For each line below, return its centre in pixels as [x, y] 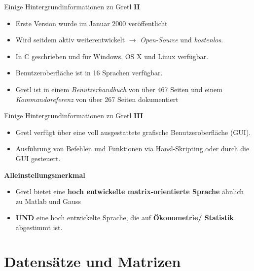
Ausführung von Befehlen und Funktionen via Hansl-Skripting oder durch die [132, 149]
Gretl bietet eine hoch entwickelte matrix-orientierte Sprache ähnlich [130, 191]
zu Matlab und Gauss [48, 201]
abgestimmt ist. [39, 227]
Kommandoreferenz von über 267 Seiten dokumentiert [97, 99]
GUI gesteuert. [38, 158]
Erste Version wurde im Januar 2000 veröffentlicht [91, 23]
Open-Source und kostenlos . [182, 40]
